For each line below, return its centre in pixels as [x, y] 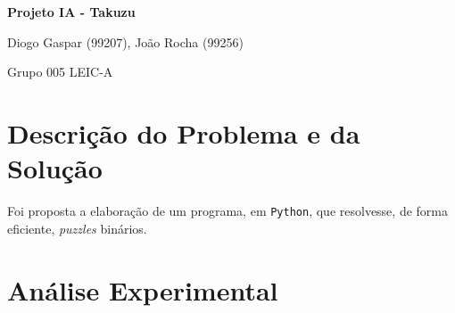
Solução [55, 168]
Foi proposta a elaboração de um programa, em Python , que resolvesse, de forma [227, 211]
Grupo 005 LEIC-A [60, 72]
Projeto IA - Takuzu [71, 12]
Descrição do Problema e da [184, 132]
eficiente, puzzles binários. [77, 228]
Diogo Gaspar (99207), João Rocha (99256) [125, 41]
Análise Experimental [143, 289]
